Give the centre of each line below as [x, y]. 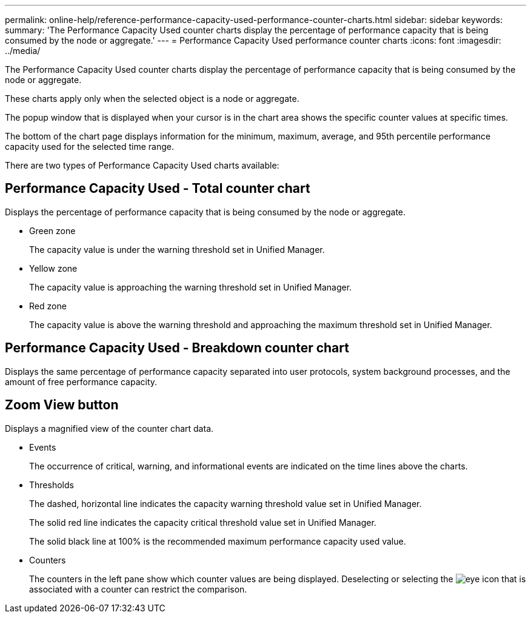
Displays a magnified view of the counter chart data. [109, 428]
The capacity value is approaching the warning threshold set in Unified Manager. [191, 287]
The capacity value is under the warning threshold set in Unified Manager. [177, 249]
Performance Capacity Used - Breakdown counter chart [177, 348]
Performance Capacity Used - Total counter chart [158, 189]
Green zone [52, 230]
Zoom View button [62, 405]
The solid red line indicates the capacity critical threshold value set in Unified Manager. [203, 522]
